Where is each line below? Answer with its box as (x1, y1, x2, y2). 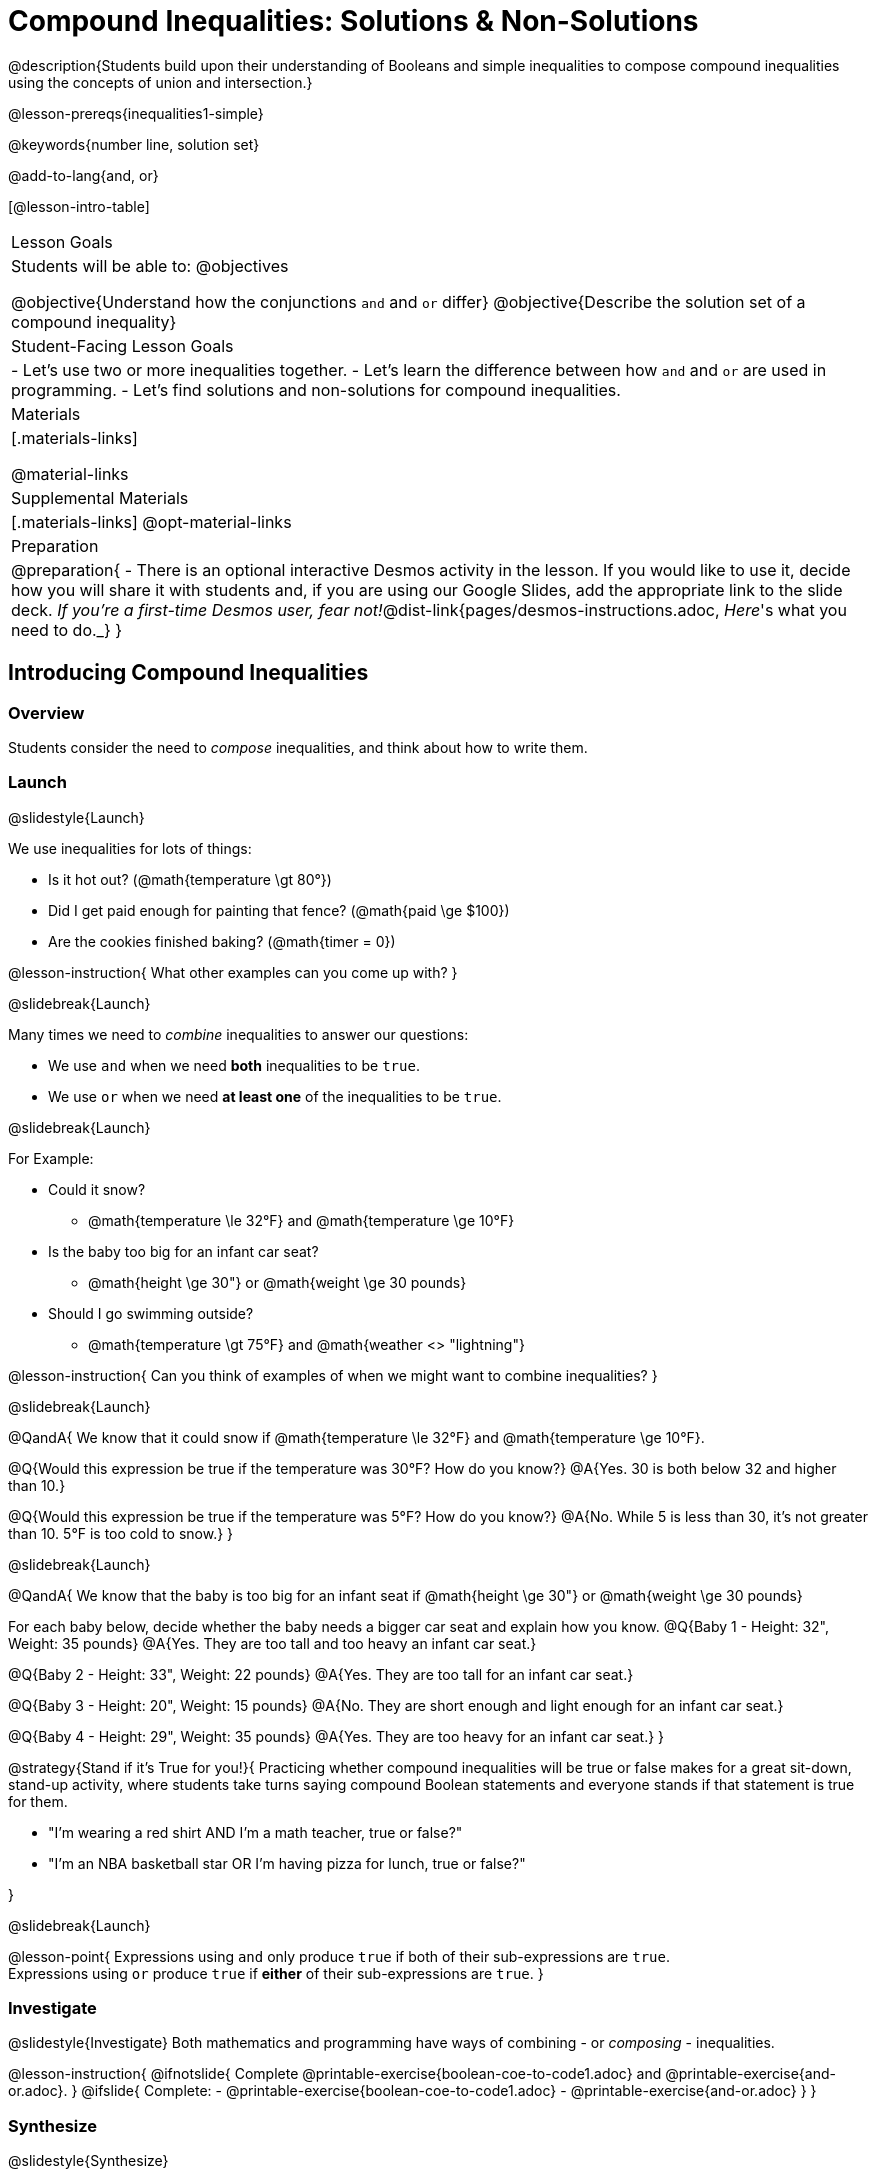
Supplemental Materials (11, 487, 189, 508)
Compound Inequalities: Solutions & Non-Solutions (8, 4, 699, 38)
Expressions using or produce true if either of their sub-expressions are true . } (8, 1964, 544, 1982)
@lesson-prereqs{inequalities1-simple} (8, 104, 264, 122)
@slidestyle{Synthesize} (8, 2152, 169, 2170)
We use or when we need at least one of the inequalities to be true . (48, 1087, 502, 1105)
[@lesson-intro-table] (8, 197, 150, 215)
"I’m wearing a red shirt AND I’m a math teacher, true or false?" (48, 1823, 463, 1841)
